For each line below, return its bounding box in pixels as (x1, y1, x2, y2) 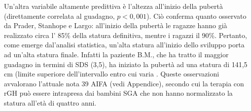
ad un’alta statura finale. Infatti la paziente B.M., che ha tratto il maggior (4, 49, 229, 59)
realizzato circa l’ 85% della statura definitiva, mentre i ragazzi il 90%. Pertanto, (4, 30, 247, 40)
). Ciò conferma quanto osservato (146, 10, 247, 21)
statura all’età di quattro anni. (4, 97, 97, 108)
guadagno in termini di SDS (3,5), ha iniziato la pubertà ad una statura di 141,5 (4, 59, 248, 69)
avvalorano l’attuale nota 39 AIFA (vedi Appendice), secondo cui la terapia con (4, 78, 244, 88)
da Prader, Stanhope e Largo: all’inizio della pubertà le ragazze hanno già (4, 20, 227, 31)
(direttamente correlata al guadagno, (4, 10, 115, 21)
